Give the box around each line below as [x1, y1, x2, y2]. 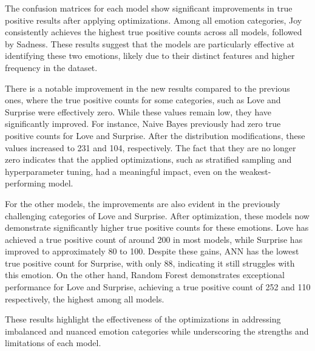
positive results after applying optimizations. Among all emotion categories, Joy [5, 13, 302, 26]
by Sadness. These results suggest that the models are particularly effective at [5, 37, 295, 50]
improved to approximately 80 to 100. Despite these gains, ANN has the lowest [5, 245, 299, 257]
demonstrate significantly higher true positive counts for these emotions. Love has [5, 221, 309, 234]
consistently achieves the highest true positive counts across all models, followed [5, 26, 302, 38]
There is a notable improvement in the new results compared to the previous [5, 81, 290, 94]
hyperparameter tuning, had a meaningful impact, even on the [5, 165, 237, 177]
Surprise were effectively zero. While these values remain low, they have [5, 105, 272, 118]
